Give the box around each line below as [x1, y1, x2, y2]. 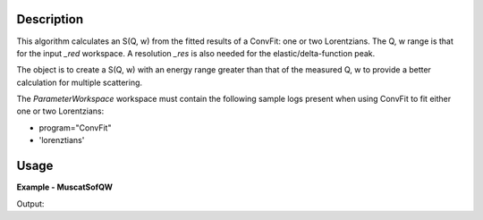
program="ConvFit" [38, 122, 112, 133]
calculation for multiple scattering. [16, 77, 143, 88]
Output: [16, 198, 45, 209]
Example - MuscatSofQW [16, 182, 114, 192]
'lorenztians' [38, 135, 85, 146]
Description [16, 12, 84, 27]
